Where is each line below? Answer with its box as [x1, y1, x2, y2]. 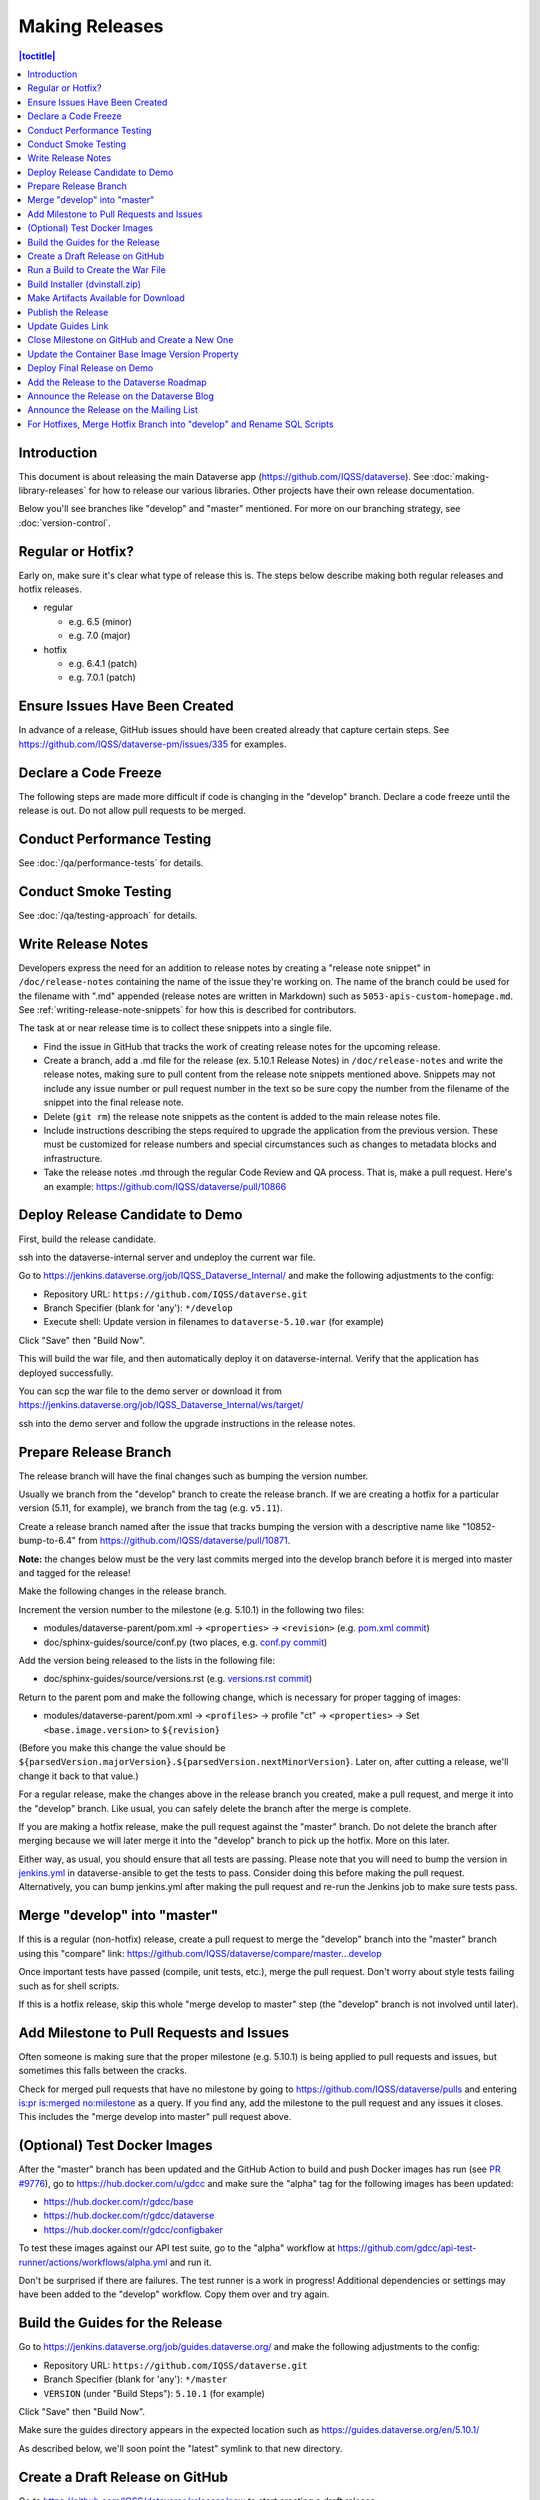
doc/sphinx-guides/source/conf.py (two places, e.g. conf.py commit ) [43, 1636, 328, 1648]
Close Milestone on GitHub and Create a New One [27, 334, 234, 346]
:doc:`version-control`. [18, 516, 112, 529]
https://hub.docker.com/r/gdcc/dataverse [43, 2210, 215, 2222]
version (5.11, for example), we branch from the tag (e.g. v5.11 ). [18, 1502, 283, 1514]
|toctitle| [18, 50, 56, 62]
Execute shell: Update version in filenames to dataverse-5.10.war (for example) [43, 1316, 384, 1328]
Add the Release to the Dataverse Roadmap [27, 376, 207, 388]
